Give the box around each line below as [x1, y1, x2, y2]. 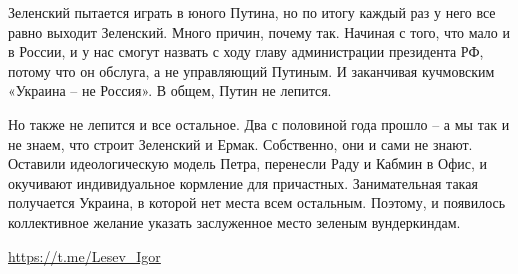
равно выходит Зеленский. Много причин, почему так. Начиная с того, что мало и [8, 21, 510, 42]
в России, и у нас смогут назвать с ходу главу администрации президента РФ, [8, 41, 484, 62]
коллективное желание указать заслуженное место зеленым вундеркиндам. [8, 211, 461, 232]
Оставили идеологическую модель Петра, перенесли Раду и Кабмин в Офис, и [8, 153, 488, 174]
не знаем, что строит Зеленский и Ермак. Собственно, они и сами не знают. [8, 133, 473, 154]
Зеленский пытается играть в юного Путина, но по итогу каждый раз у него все [8, 2, 496, 22]
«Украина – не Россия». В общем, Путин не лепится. [8, 80, 332, 101]
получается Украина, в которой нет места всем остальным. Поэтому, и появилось [8, 192, 506, 213]
